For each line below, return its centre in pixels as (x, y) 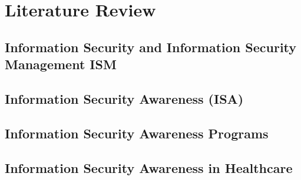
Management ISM (61, 64)
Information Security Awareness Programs (137, 133)
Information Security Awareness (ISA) (124, 98)
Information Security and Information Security (151, 47)
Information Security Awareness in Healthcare (149, 167)
